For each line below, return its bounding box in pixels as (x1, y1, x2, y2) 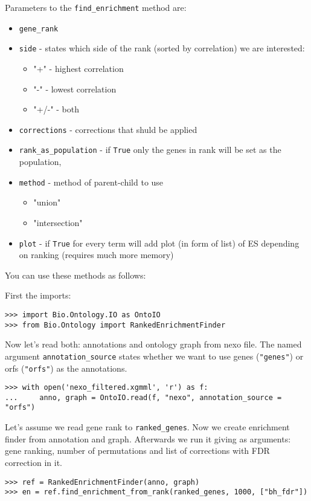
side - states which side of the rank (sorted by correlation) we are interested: (19, 42, 305, 54)
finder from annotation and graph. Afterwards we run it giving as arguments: (5, 432, 291, 445)
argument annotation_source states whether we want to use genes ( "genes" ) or (5, 349, 304, 362)
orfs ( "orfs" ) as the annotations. (5, 361, 127, 374)
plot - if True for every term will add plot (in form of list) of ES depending (19, 236, 300, 249)
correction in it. (5, 456, 62, 468)
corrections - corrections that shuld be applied (19, 123, 197, 135)
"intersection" (33, 216, 83, 228)
